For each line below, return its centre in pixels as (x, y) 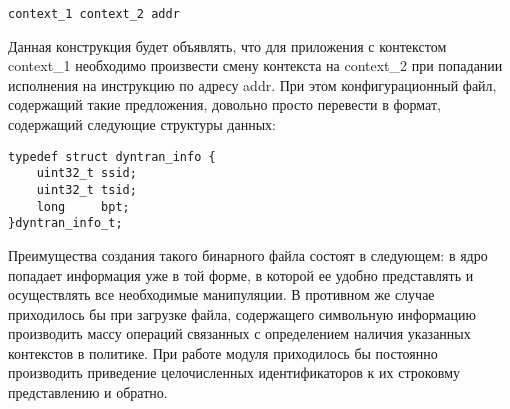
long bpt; (83, 206)
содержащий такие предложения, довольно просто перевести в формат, (224, 104)
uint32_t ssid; (86, 173)
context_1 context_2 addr (94, 14)
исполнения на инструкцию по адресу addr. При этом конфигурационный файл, (252, 84)
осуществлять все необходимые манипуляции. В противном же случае (221, 294)
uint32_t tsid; (86, 189)
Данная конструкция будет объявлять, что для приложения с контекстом (227, 45)
